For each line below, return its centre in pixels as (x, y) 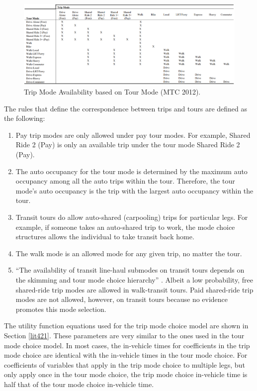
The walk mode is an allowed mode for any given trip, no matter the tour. (129, 253)
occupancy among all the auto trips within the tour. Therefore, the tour (125, 181)
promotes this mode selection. (61, 309)
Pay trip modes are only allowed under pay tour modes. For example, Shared (133, 135)
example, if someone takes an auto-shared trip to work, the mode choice (125, 227)
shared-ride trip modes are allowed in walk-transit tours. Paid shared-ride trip (134, 289)
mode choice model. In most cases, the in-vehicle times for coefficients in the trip (127, 345)
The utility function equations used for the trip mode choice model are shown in (126, 326)
